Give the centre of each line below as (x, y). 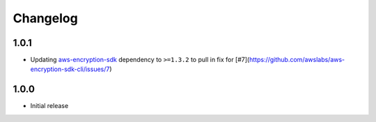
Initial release (49, 106)
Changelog (45, 18)
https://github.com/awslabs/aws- (297, 60)
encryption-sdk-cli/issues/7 (70, 69)
